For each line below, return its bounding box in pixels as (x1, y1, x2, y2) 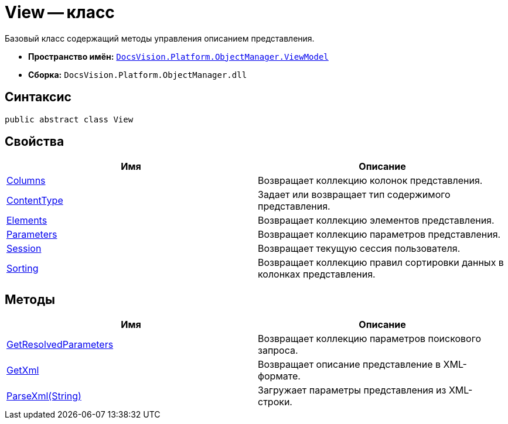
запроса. (258, 344, 298, 357)
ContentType (6, 194, 63, 207)
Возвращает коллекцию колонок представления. (258, 175, 483, 187)
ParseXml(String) (6, 390, 81, 402)
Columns (6, 175, 46, 187)
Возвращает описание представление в (258, 358, 441, 371)
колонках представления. (258, 268, 376, 281)
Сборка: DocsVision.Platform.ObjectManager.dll (28, 69, 247, 80)
